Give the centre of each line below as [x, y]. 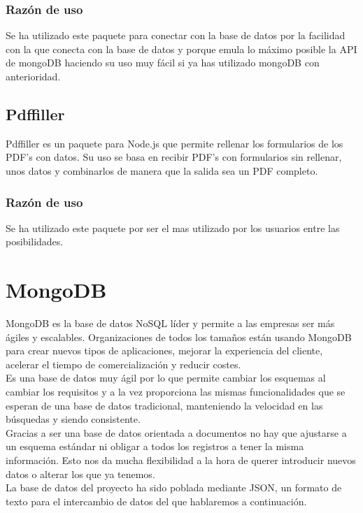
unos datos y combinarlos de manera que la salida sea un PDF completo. [162, 170]
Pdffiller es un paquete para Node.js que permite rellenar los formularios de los [175, 143]
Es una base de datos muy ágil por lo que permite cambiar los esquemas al [166, 378]
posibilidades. [35, 241]
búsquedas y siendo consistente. [73, 419]
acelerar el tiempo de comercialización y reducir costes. [123, 364]
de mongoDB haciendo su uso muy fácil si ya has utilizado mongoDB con [163, 63]
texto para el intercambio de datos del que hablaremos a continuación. [156, 501]
